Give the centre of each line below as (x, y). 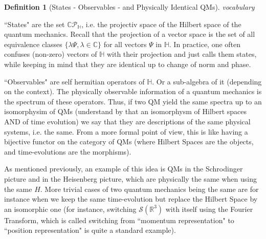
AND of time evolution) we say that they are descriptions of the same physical (127, 121)
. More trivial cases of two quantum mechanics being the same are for (149, 189)
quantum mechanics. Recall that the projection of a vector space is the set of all (130, 34)
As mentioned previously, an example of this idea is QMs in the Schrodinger (124, 169)
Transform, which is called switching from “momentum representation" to (119, 220)
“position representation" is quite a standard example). (90, 230)
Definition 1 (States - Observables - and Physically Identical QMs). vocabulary (129, 7)
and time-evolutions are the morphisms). (68, 151)
